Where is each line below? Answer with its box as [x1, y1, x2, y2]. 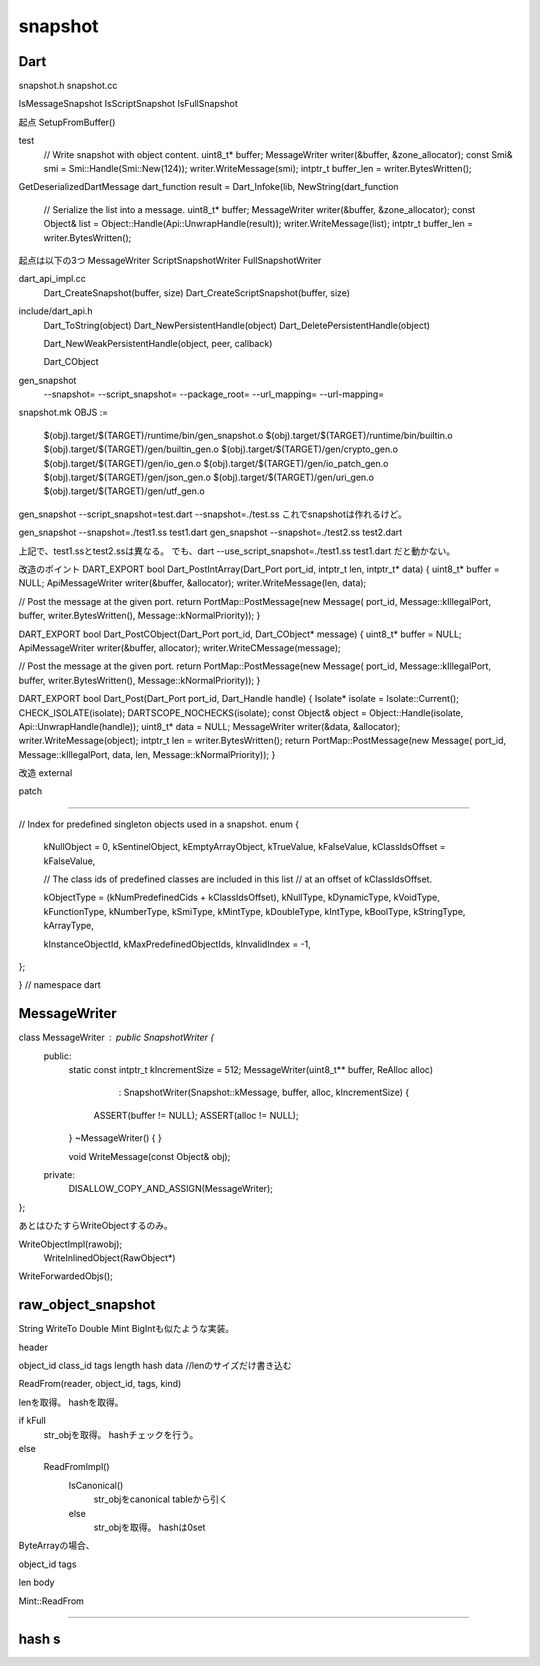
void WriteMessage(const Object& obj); [68, 1150, 231, 1162]
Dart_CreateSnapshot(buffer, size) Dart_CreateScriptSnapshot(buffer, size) [43, 286, 350, 299]
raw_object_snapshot [18, 1296, 156, 1314]
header [18, 1341, 49, 1353]
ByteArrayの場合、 [18, 1540, 95, 1552]
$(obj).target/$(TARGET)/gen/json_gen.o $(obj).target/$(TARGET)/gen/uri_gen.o [43, 471, 375, 484]
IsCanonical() [68, 1479, 124, 1491]
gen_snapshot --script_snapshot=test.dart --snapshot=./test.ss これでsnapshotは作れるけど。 [18, 508, 407, 520]
